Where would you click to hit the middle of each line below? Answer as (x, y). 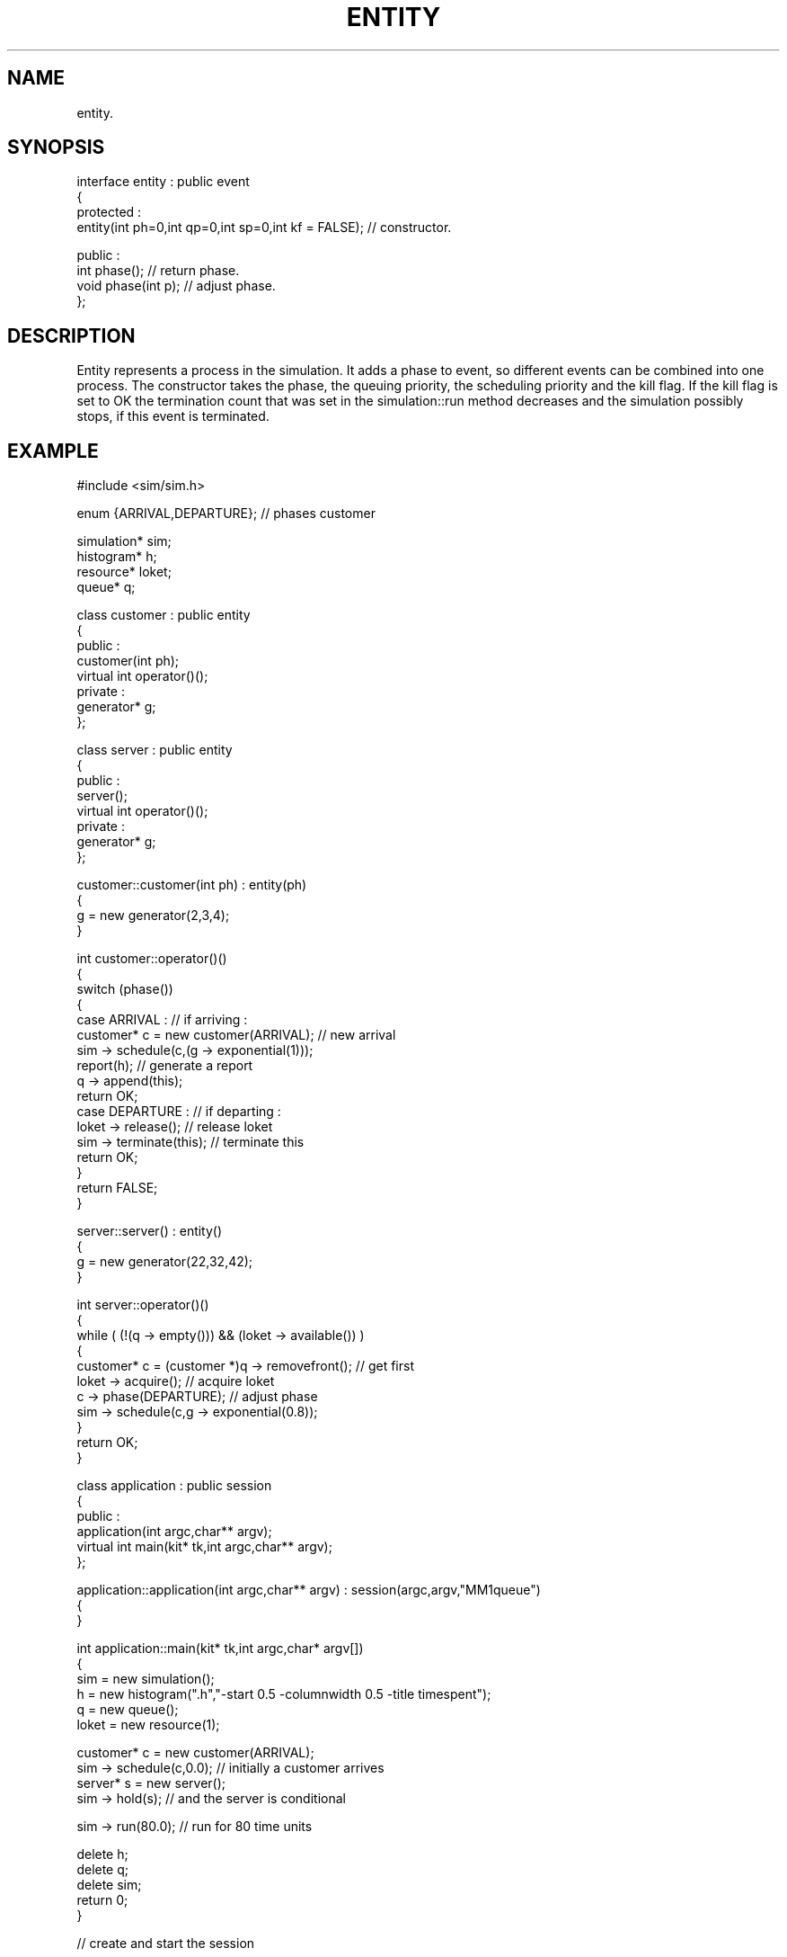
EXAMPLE (53, 451)
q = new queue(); (128, 1710)
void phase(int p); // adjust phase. (176, 286)
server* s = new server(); (151, 1783)
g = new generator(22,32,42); (165, 1262)
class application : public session (174, 1486)
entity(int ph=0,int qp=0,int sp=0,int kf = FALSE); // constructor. (264, 228)
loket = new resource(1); (148, 1725)
